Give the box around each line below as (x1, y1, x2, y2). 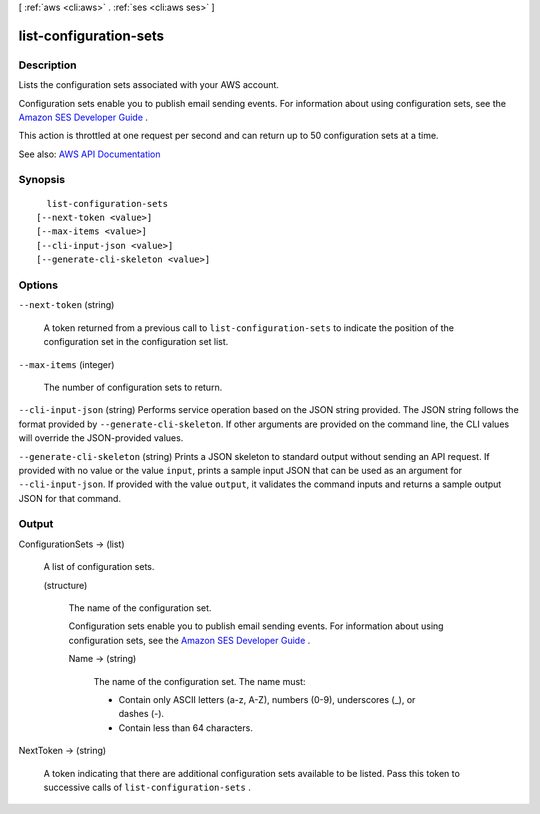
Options (18, 278, 59, 292)
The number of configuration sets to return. (43, 381, 223, 393)
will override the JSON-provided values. (18, 432, 184, 444)
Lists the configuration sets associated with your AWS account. (18, 79, 280, 91)
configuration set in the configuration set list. (43, 336, 229, 348)
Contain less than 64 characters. (118, 721, 254, 734)
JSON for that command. (18, 492, 122, 504)
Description (18, 58, 77, 72)
